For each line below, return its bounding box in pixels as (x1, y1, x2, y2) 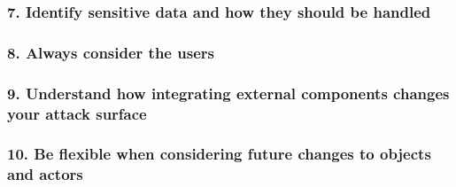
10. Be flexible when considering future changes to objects (7, 143, 431, 165)
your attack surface (7, 102, 147, 124)
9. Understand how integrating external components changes (7, 82, 450, 104)
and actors (7, 163, 83, 185)
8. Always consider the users (7, 41, 214, 63)
